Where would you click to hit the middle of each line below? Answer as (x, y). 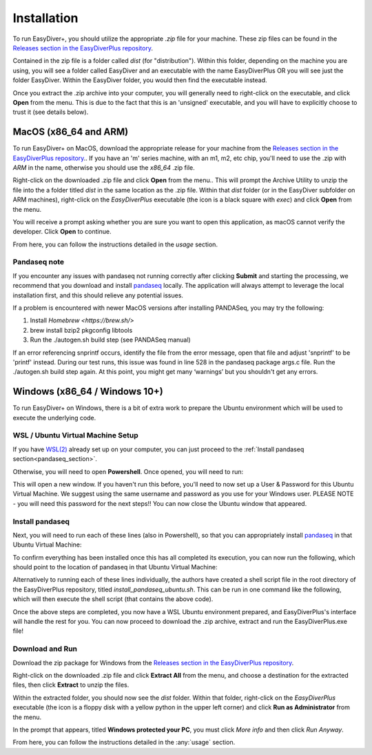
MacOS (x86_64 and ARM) (71, 132)
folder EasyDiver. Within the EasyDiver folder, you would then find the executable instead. (140, 80)
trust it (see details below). (51, 112)
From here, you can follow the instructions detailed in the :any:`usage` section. (124, 743)
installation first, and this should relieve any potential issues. (98, 295)
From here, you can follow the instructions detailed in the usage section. (115, 244)
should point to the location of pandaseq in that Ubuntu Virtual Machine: (115, 567)
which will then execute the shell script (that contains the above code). (113, 599)
